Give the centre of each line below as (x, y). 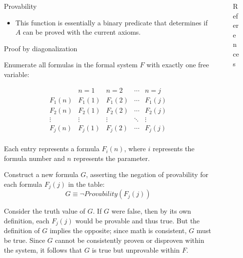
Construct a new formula (41, 174)
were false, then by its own (151, 211)
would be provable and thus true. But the (138, 221)
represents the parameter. (111, 158)
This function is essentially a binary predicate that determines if (111, 22)
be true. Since (25, 240)
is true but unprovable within (136, 249)
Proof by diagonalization (41, 48)
